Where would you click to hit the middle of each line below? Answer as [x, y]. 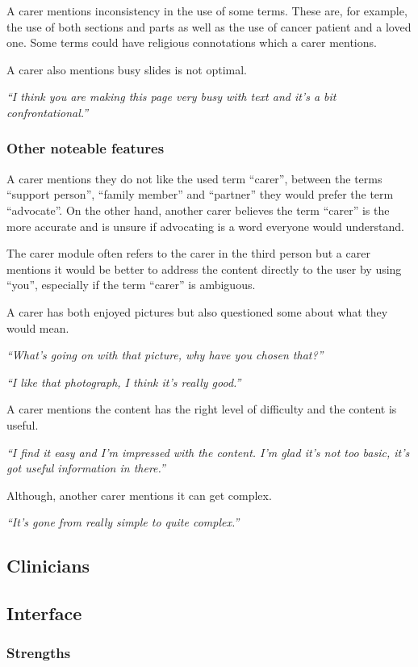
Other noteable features [86, 148]
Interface [44, 613]
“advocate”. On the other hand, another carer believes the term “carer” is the [198, 210]
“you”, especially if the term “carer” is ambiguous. [131, 285]
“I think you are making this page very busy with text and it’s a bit [171, 96]
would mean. [38, 327]
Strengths [39, 653]
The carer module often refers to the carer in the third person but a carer [188, 253]
